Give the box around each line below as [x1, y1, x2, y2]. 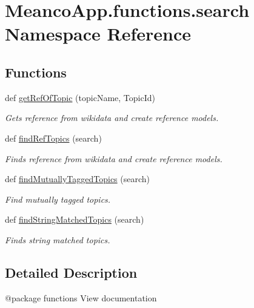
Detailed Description [5, 263, 138, 281]
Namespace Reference [5, 21, 191, 46]
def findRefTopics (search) [5, 131, 102, 144]
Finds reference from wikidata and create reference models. [5, 152, 222, 165]
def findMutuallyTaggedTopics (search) [5, 172, 150, 185]
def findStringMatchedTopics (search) [5, 213, 144, 226]
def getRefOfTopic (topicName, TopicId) [5, 91, 155, 103]
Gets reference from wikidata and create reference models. [5, 111, 219, 124]
